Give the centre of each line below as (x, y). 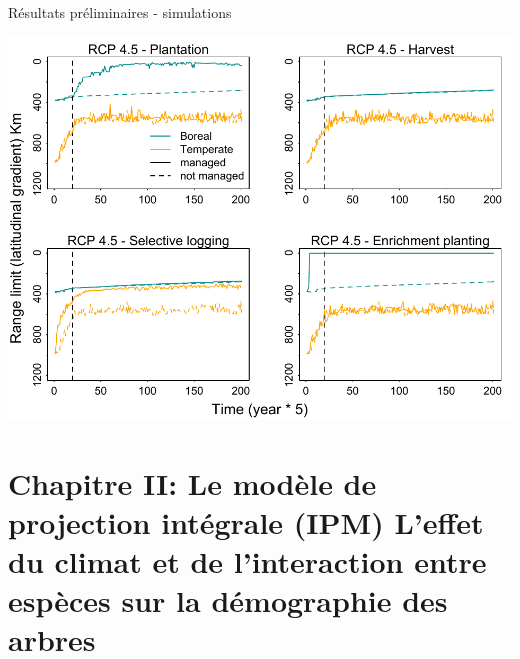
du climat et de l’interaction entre (247, 560)
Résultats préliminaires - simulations (120, 12)
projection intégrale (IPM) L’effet (246, 521)
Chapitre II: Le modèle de (192, 482)
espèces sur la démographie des (228, 600)
